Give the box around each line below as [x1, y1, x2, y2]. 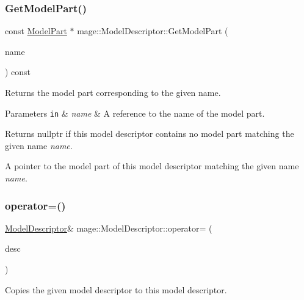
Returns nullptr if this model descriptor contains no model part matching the [5, 127, 294, 140]
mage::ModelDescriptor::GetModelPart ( [77, 24, 228, 37]
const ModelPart [5, 24, 67, 37]
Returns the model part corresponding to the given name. [5, 86, 221, 98]
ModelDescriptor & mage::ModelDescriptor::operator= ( [5, 221, 212, 234]
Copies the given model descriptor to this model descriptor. [5, 283, 227, 296]
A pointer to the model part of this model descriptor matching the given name [5, 159, 299, 172]
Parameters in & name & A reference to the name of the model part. [5, 106, 265, 119]
